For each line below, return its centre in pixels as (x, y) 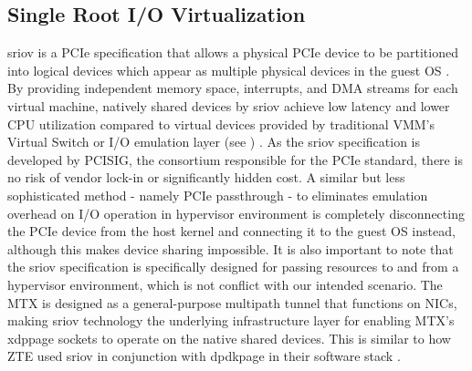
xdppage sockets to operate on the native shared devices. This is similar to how (229, 338)
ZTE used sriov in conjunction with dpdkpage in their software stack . (204, 356)
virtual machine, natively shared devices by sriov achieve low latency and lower (229, 105)
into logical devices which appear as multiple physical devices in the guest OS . (229, 70)
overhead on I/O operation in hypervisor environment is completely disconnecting (236, 213)
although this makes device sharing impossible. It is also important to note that (231, 248)
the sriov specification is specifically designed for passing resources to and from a (233, 267)
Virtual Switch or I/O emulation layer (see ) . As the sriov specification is (214, 142)
